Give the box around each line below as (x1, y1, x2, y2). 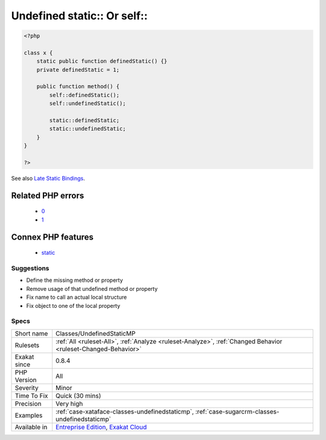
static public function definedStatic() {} (36, 58, 167, 65)
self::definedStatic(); (49, 91, 120, 98)
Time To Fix (14, 391, 48, 400)
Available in (14, 422, 48, 431)
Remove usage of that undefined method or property (26, 285, 158, 292)
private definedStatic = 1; (36, 66, 120, 73)
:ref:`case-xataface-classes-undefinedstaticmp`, (55, 407, 194, 416)
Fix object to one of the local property (26, 302, 121, 309)
